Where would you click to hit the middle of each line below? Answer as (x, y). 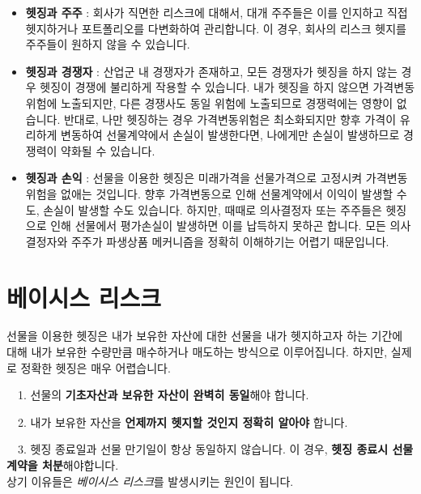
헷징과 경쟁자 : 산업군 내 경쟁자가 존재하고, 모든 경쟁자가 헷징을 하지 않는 (211, 71)
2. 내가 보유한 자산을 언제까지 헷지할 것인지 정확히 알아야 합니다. (183, 422)
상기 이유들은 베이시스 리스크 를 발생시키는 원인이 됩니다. (150, 481)
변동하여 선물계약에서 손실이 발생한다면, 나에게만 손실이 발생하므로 (230, 135)
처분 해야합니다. (81, 465)
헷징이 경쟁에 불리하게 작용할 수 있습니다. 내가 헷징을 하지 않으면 (204, 87)
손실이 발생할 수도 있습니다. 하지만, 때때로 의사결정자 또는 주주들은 (213, 209)
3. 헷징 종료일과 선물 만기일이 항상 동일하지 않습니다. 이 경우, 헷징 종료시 (203, 449)
